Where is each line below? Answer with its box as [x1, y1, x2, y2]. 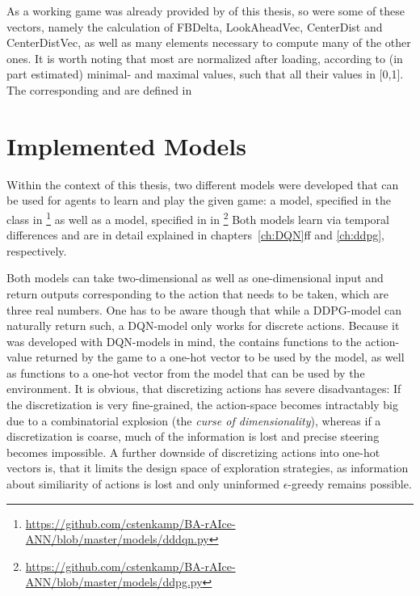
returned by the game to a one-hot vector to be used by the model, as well [36, 349, 405, 366]
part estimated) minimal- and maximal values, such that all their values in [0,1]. [6, 66, 404, 82]
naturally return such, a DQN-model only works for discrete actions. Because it [6, 317, 400, 334]
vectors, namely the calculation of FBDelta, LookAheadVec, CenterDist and [6, 18, 383, 35]
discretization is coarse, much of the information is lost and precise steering [6, 428, 380, 445]
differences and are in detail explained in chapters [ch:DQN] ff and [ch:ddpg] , [6, 226, 384, 243]
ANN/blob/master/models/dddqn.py [25, 530, 209, 547]
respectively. [6, 242, 67, 259]
